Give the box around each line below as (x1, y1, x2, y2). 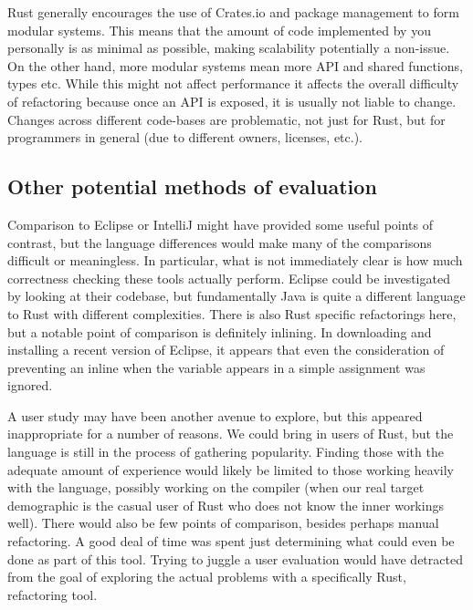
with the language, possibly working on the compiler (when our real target (7, 478, 425, 497)
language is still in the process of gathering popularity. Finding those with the (7, 442, 444, 461)
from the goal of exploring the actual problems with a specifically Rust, (7, 567, 406, 586)
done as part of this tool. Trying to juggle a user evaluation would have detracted (7, 549, 463, 568)
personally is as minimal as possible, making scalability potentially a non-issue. (7, 38, 450, 57)
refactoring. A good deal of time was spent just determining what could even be (7, 532, 455, 551)
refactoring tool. (7, 584, 98, 604)
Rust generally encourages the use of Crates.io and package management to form (7, 3, 459, 21)
